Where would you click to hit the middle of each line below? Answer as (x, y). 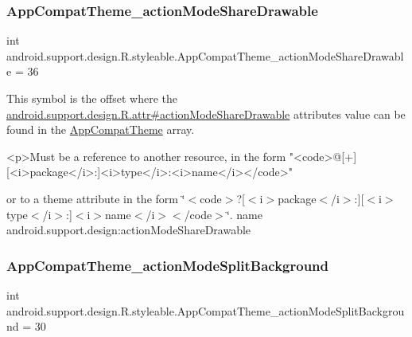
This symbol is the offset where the (92, 98)
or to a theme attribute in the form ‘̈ (96, 198)
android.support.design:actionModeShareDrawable (129, 230)
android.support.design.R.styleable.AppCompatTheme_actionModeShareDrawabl (205, 55)
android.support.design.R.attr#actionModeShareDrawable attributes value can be (206, 114)
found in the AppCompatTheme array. (101, 129)
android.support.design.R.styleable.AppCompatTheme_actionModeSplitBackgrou (206, 310)
